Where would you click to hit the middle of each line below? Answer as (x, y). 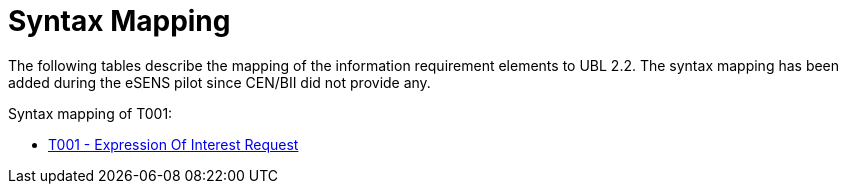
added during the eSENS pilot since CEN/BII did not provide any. (219, 82)
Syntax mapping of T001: (90, 113)
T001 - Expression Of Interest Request (173, 144)
